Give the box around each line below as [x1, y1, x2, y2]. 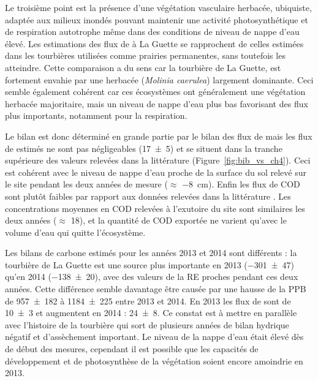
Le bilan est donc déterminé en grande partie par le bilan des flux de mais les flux [5, 129, 312, 142]
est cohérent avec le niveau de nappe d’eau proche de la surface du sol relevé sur [5, 165, 306, 178]
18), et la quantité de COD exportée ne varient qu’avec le [70, 214, 287, 227]
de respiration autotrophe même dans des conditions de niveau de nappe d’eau [5, 25, 300, 38]
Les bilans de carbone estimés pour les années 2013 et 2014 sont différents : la [5, 246, 297, 259]
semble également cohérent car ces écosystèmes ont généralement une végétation [5, 85, 306, 98]
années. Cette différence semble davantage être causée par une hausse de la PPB [5, 282, 306, 295]
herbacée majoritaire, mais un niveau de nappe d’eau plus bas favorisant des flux [5, 97, 308, 110]
